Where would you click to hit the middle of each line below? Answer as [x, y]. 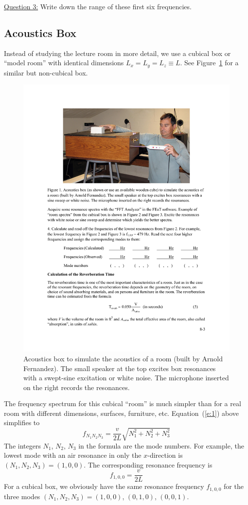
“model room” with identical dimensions [64, 63]
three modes [22, 496]
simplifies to [22, 422]
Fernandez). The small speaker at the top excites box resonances [120, 368]
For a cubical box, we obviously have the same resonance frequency [104, 486]
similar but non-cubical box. [46, 72]
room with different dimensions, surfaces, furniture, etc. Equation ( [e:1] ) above [121, 413]
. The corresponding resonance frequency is [148, 464]
